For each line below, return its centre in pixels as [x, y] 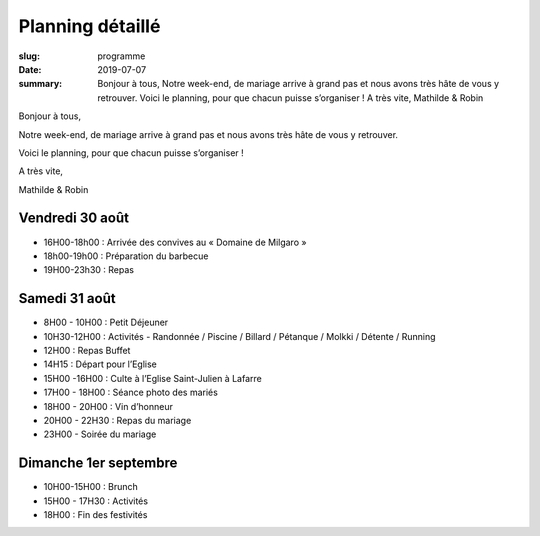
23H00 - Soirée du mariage [100, 434]
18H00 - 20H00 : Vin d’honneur [108, 406]
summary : [40, 84]
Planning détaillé [89, 26]
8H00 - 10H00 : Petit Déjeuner [106, 322]
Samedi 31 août [67, 298]
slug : [29, 56]
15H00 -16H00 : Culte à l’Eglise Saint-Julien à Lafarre [152, 378]
